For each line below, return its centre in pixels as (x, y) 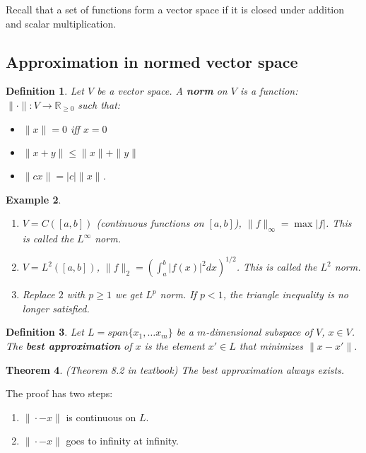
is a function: (269, 91)
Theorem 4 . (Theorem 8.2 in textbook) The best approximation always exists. (175, 369)
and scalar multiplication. (61, 23)
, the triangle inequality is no (285, 294)
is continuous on (101, 417)
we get (129, 294)
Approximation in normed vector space (152, 61)
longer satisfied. (56, 308)
